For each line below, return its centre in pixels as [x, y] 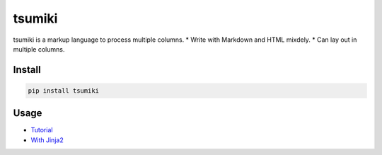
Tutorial [42, 130]
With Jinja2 [47, 140]
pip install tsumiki [63, 91]
